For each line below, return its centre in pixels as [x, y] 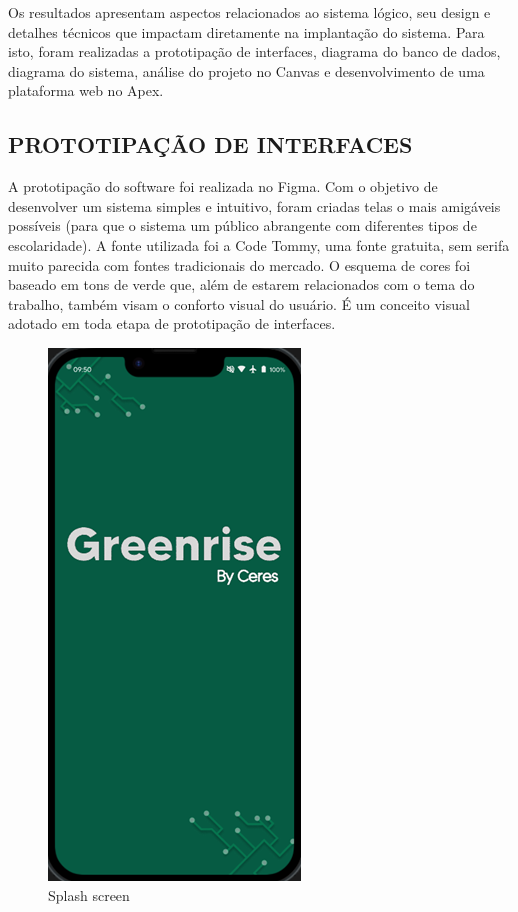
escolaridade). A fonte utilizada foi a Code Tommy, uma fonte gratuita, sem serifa [259, 244]
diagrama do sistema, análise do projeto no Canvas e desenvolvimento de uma [246, 70]
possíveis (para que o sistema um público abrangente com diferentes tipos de [242, 225]
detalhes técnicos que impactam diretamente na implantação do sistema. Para [246, 31]
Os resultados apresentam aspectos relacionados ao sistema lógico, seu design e [249, 12]
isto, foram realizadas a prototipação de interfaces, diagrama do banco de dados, [254, 51]
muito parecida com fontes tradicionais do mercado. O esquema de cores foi [239, 264]
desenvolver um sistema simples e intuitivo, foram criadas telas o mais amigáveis [254, 205]
